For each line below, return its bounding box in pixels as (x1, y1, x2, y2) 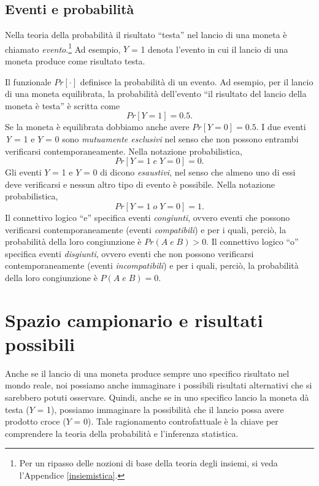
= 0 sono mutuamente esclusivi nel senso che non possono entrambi (45, 133, 299, 145)
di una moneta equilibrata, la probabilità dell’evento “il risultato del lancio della (5, 87, 307, 100)
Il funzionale (5, 75, 52, 88)
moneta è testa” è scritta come (5, 99, 120, 112)
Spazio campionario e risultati (5, 307, 263, 332)
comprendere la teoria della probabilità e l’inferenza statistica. (5, 426, 239, 439)
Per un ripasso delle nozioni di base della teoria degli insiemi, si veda (19, 457, 278, 469)
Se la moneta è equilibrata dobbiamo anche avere (5, 120, 190, 133)
